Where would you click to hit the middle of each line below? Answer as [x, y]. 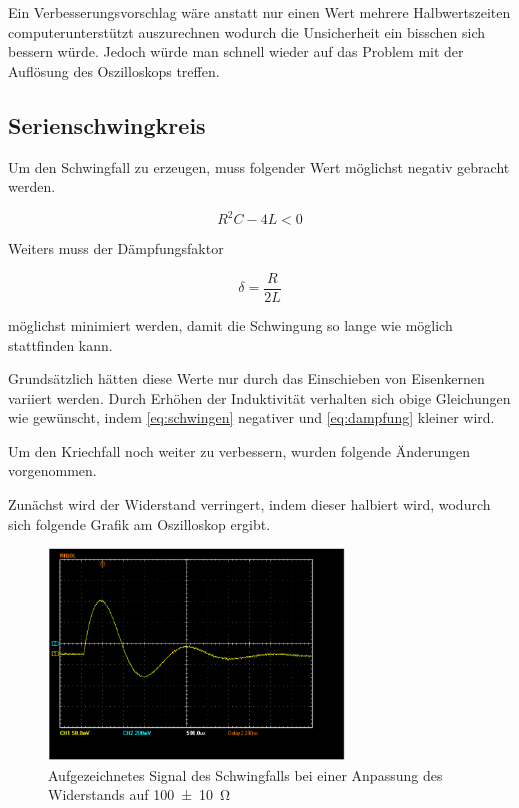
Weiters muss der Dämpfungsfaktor [116, 248]
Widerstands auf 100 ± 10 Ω [139, 794]
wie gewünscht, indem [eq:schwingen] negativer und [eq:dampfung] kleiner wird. [251, 417]
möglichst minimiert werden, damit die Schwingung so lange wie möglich [230, 324]
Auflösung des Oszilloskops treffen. [114, 70]
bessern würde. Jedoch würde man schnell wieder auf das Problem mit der [236, 51]
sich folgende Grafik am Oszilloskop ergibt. [139, 523]
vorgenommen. [52, 470]
